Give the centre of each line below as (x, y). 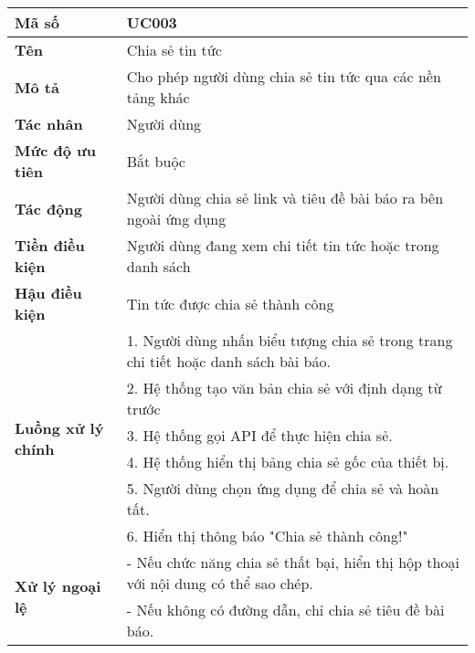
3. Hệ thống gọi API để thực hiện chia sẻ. (259, 435)
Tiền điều (50, 245)
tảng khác (158, 97)
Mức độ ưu (56, 150)
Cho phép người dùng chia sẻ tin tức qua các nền (284, 76)
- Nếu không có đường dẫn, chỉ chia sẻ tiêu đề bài (285, 610)
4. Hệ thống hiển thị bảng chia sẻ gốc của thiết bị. (288, 462)
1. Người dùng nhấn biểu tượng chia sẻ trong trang (290, 340)
